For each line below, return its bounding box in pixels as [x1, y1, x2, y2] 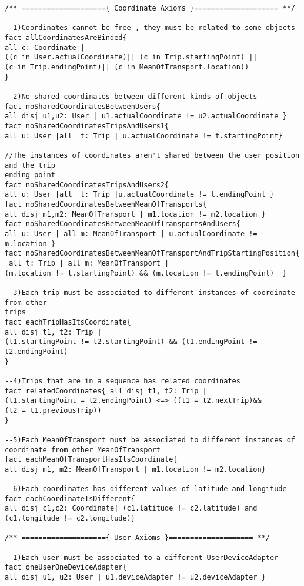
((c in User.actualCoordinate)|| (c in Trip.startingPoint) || [5, 53, 258, 62]
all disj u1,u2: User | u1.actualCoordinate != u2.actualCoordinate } [5, 112, 287, 121]
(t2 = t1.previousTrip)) [5, 406, 102, 415]
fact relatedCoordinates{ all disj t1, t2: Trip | [5, 386, 207, 395]
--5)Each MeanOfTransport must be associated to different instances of [5, 435, 295, 444]
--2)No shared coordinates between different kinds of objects [5, 92, 258, 101]
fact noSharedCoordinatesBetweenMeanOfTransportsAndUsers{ [5, 220, 240, 229]
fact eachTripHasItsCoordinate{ [5, 318, 131, 326]
